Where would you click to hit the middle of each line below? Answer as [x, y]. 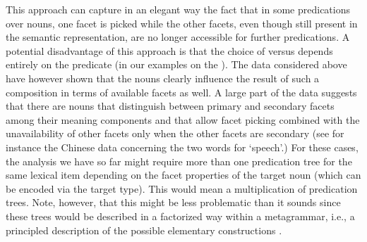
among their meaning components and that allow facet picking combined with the [183, 119]
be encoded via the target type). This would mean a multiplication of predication [182, 188]
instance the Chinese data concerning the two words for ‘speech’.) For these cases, [182, 147]
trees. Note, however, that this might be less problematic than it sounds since [173, 202]
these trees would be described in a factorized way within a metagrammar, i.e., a [180, 216]
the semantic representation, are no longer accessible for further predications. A [178, 37]
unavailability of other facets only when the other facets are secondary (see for [175, 133]
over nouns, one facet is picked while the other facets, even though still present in [182, 23]
